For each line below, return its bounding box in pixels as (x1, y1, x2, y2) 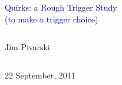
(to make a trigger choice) (5, 12, 98, 25)
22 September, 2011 (5, 68, 75, 81)
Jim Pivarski (5, 41, 50, 53)
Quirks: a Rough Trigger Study (5, 1, 117, 13)
